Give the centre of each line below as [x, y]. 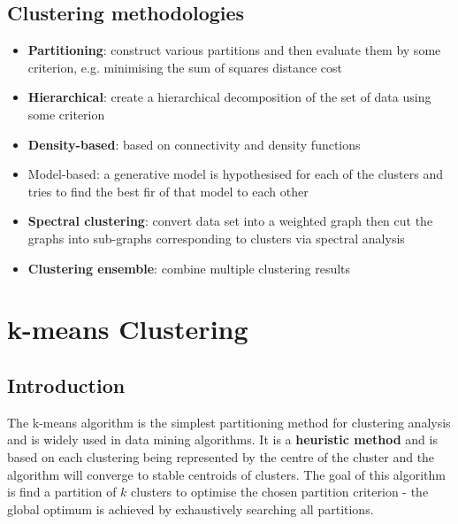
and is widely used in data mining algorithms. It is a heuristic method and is [222, 439]
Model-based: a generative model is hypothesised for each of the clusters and [235, 174]
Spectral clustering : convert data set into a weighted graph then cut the [230, 221]
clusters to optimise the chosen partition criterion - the [280, 492]
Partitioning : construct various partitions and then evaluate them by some [234, 50]
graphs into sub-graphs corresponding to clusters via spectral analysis [216, 238]
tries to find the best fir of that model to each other [168, 191]
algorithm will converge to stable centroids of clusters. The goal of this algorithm [227, 474]
